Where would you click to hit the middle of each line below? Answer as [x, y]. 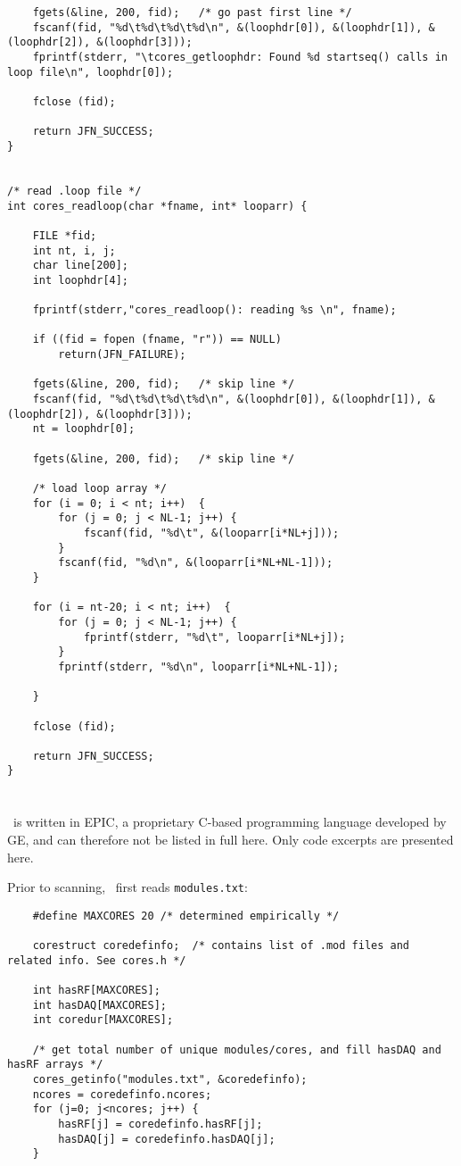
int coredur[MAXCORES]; [103, 1020]
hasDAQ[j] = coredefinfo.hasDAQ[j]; [167, 1139]
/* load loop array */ [99, 488]
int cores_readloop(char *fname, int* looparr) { [157, 206]
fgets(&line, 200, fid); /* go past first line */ [192, 12]
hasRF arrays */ [55, 1065]
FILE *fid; [65, 235]
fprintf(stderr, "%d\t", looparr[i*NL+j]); [214, 637]
